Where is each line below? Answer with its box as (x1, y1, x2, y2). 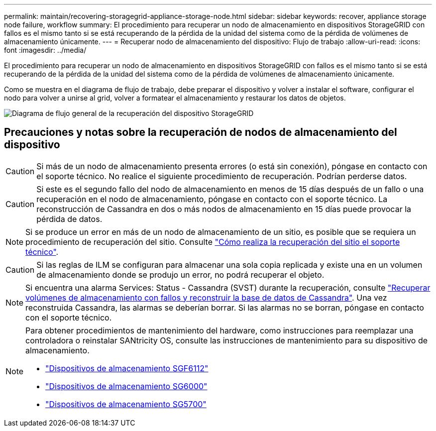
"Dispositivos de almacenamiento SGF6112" (45, 363, 209, 373)
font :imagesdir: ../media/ (4, 46, 87, 54)
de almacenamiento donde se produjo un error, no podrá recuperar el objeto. (36, 269, 325, 280)
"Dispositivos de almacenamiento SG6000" (45, 381, 208, 391)
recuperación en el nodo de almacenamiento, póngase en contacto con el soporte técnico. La (36, 194, 388, 204)
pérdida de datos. (36, 214, 103, 224)
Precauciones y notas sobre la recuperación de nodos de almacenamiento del (4, 126, 397, 139)
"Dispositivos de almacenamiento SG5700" (45, 399, 207, 409)
